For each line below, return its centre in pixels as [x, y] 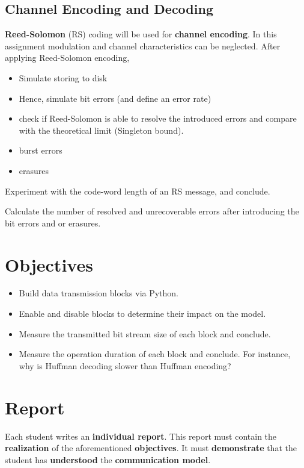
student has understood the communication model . [108, 459]
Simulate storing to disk [63, 77]
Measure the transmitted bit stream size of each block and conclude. [145, 333]
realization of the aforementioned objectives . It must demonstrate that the [151, 448]
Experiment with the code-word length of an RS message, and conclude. [138, 191]
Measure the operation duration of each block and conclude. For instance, [155, 354]
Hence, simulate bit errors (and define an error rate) [115, 98]
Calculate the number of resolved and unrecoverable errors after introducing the [152, 211]
